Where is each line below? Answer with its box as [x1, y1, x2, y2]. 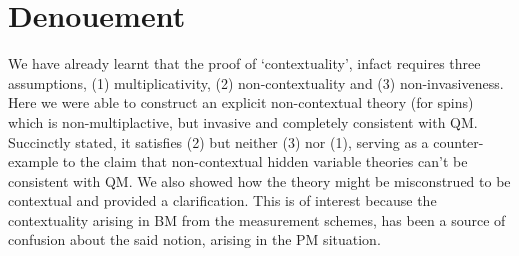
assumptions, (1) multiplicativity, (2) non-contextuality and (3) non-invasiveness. [8, 72, 504, 93]
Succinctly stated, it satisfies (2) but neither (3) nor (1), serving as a [8, 131, 429, 152]
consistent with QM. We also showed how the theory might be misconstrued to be [8, 170, 511, 191]
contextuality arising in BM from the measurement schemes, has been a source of [8, 209, 506, 230]
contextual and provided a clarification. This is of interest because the [8, 190, 437, 211]
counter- [433, 131, 484, 152]
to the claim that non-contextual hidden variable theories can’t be [62, 151, 468, 172]
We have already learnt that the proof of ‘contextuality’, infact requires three [8, 53, 481, 74]
